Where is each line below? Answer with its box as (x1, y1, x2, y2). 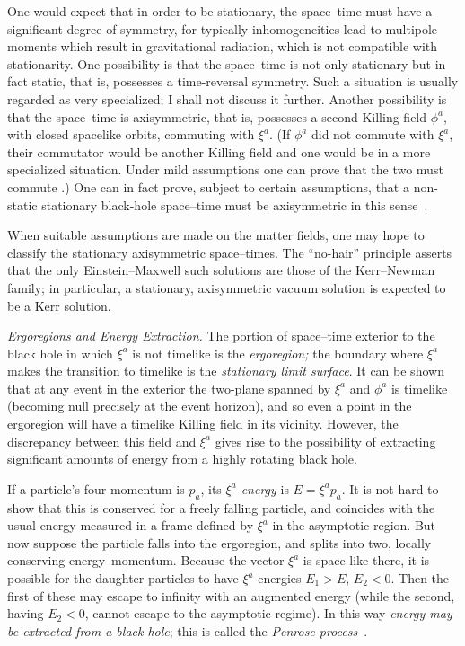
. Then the (390, 569, 450, 588)
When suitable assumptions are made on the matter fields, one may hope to (7, 226, 425, 244)
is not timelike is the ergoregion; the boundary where (132, 343, 424, 362)
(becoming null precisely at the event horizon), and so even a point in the (7, 396, 412, 415)
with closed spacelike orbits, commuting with (7, 125, 255, 144)
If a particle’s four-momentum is (7, 479, 185, 498)
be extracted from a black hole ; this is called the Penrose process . (7, 621, 368, 640)
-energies (253, 569, 302, 588)
